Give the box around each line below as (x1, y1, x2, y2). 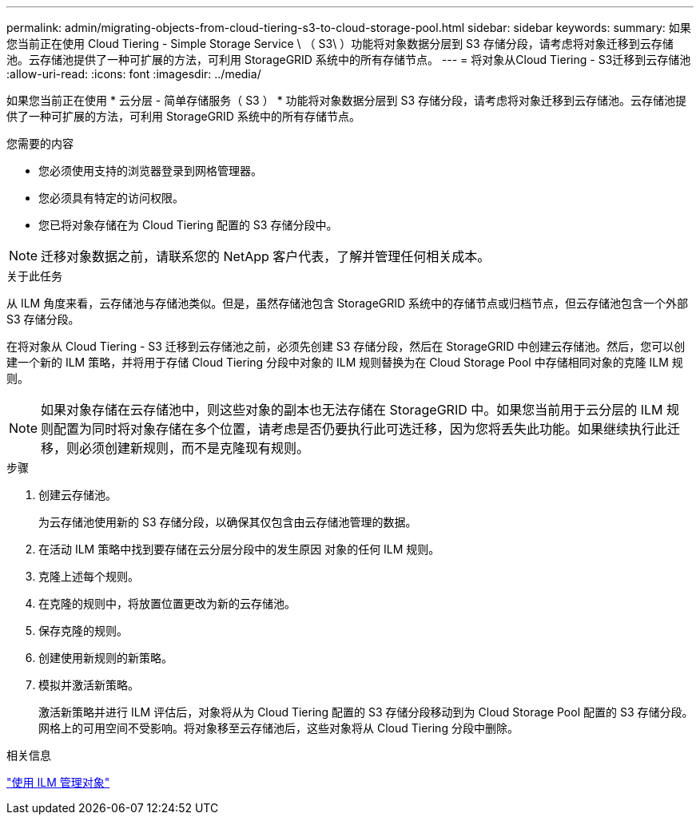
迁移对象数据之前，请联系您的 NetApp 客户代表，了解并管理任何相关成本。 (41, 248, 491, 264)
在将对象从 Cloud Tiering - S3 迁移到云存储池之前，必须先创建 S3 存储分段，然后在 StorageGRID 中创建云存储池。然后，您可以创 (6, 339, 686, 353)
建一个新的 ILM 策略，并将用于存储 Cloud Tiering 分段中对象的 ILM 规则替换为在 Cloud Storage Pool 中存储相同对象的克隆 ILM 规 (6, 355, 683, 369)
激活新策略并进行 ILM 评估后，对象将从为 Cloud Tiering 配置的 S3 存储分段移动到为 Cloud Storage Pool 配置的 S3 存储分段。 (38, 705, 694, 719)
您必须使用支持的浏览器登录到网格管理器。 (38, 164, 262, 177)
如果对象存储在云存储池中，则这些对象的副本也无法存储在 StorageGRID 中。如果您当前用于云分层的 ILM (41, 402, 663, 418)
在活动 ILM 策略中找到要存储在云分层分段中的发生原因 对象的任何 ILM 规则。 (38, 542, 440, 556)
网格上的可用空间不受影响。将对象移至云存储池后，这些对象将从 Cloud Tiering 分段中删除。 (38, 721, 519, 735)
